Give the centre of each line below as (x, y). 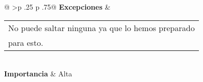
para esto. (26, 42)
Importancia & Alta (38, 74)
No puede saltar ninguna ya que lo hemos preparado (102, 28)
